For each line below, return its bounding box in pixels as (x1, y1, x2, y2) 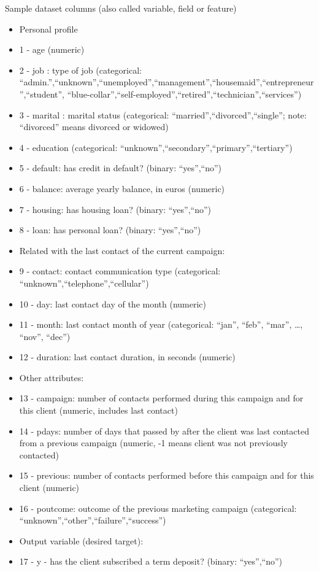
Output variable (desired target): (19, 534, 144, 547)
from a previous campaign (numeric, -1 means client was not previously (19, 436, 288, 449)
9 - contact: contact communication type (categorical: (19, 265, 221, 277)
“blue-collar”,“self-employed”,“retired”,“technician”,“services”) (67, 87, 302, 100)
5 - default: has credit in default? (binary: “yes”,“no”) (19, 161, 222, 174)
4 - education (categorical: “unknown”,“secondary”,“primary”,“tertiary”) (19, 141, 293, 153)
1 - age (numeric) (19, 43, 85, 56)
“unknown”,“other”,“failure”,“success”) (19, 514, 166, 527)
